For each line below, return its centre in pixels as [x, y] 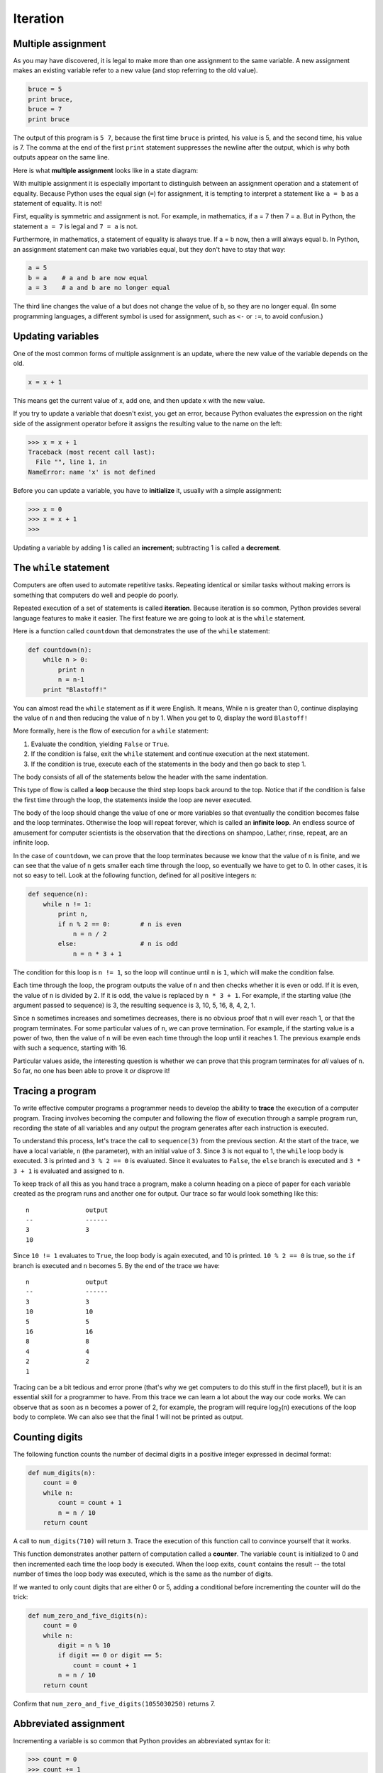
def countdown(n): [60, 650]
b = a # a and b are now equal [88, 278]
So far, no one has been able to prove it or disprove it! [91, 1071]
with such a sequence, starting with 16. [70, 1048]
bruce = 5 [45, 89]
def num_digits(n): [62, 1473]
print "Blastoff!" [75, 689]
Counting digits [48, 1437]
